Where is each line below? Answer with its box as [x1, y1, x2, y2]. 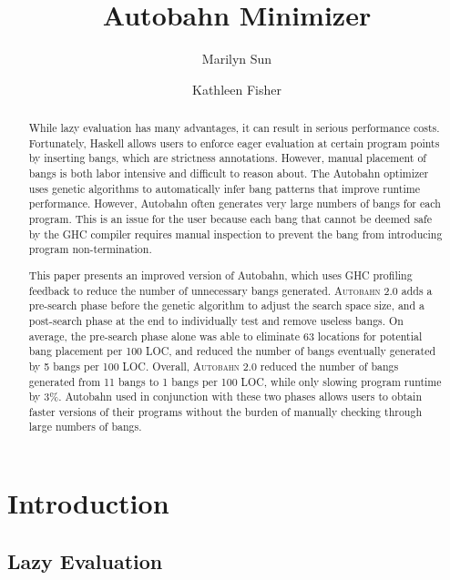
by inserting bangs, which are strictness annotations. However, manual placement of [28, 150, 426, 166]
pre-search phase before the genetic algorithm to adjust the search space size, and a [28, 298, 424, 313]
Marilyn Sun [201, 49, 272, 68]
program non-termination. [28, 241, 152, 257]
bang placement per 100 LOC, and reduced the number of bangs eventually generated [28, 343, 436, 359]
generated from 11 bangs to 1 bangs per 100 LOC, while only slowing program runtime [28, 373, 442, 389]
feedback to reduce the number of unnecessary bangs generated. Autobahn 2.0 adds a [28, 282, 433, 298]
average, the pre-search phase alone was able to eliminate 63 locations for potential [28, 328, 423, 343]
